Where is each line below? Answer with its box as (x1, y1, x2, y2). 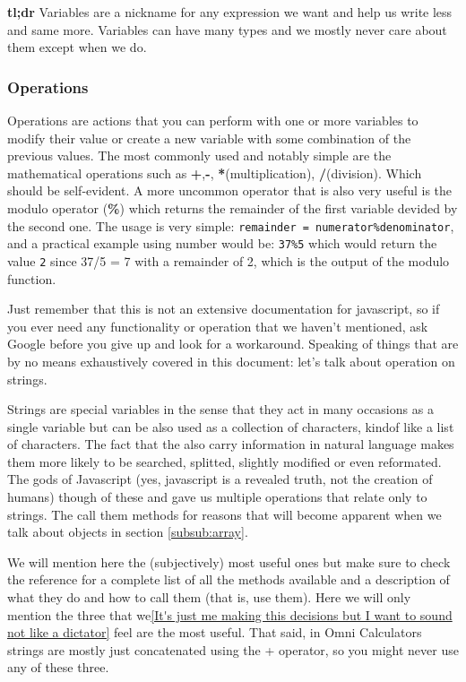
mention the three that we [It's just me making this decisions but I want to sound (7, 605, 453, 624)
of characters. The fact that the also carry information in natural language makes (7, 435, 454, 453)
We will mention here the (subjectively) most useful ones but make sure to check (7, 552, 451, 571)
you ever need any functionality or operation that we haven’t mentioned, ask (7, 316, 428, 335)
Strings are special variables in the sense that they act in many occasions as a (7, 400, 434, 419)
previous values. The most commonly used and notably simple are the (7, 146, 392, 165)
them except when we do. (7, 38, 147, 56)
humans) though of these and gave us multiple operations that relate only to (7, 488, 427, 506)
